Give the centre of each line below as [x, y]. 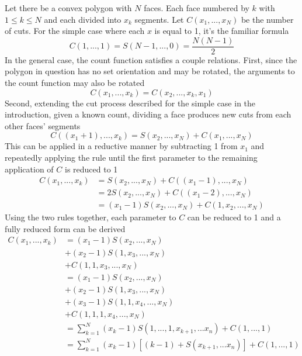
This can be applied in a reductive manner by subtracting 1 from [121, 146]
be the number [267, 19]
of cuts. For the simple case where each [75, 31]
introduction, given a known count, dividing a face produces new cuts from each [148, 114]
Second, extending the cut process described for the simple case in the [130, 103]
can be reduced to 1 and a [234, 217]
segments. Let [159, 19]
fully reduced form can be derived [65, 228]
